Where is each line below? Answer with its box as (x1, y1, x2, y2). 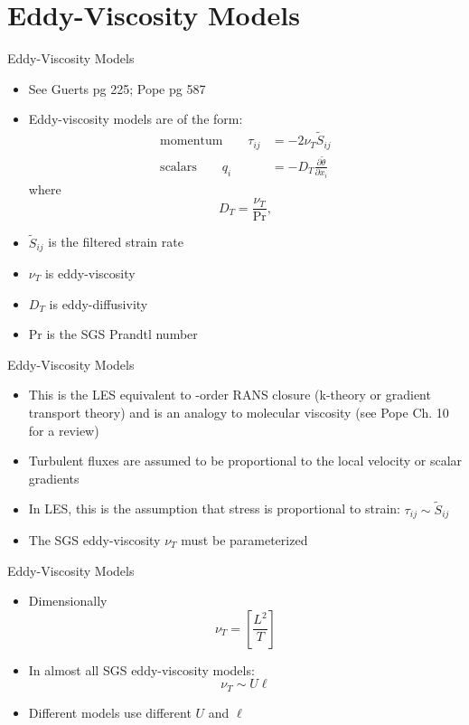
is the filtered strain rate (48, 232, 183, 251)
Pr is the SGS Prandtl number (28, 325, 198, 344)
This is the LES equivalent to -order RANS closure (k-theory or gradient (28, 385, 431, 404)
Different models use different (28, 702, 192, 721)
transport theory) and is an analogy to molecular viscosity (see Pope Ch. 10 (28, 402, 449, 421)
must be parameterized (181, 531, 308, 550)
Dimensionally (28, 591, 108, 610)
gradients (28, 468, 80, 487)
